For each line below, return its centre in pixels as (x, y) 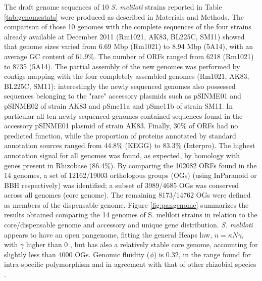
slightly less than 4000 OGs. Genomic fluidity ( (77, 254)
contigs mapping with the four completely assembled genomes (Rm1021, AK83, (127, 76)
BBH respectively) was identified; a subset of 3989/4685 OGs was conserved (121, 185)
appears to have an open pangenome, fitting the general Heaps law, (108, 234)
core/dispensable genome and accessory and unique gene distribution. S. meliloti (128, 225)
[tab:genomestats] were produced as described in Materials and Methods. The (124, 16)
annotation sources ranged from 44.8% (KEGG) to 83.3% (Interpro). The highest (130, 145)
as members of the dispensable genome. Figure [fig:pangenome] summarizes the (126, 204)
